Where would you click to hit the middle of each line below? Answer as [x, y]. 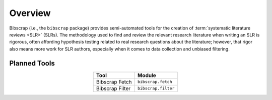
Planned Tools [32, 63]
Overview [30, 13]
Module [147, 75]
